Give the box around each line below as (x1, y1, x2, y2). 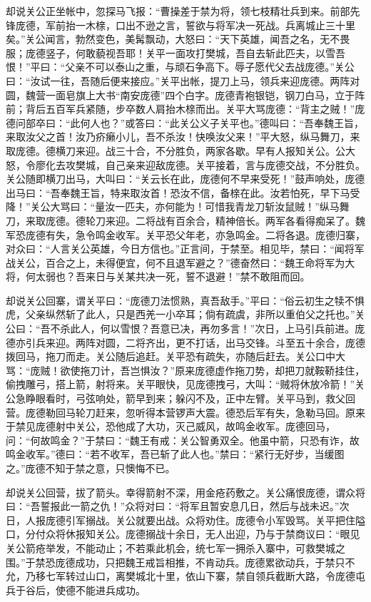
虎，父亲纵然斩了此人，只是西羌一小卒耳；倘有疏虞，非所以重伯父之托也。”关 (6, 307, 365, 322)
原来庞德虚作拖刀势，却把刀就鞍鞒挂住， (175, 362, 365, 377)
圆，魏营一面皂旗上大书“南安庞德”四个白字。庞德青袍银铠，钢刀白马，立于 (6, 87, 355, 102)
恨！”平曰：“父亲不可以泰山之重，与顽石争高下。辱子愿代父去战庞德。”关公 (6, 59, 355, 74)
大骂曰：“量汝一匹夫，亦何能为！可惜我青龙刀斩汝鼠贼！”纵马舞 (50, 199, 350, 214)
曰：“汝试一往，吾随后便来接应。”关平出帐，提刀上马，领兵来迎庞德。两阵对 (6, 73, 360, 88)
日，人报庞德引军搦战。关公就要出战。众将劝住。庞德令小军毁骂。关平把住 (6, 512, 355, 527)
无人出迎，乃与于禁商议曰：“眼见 (205, 526, 360, 541)
